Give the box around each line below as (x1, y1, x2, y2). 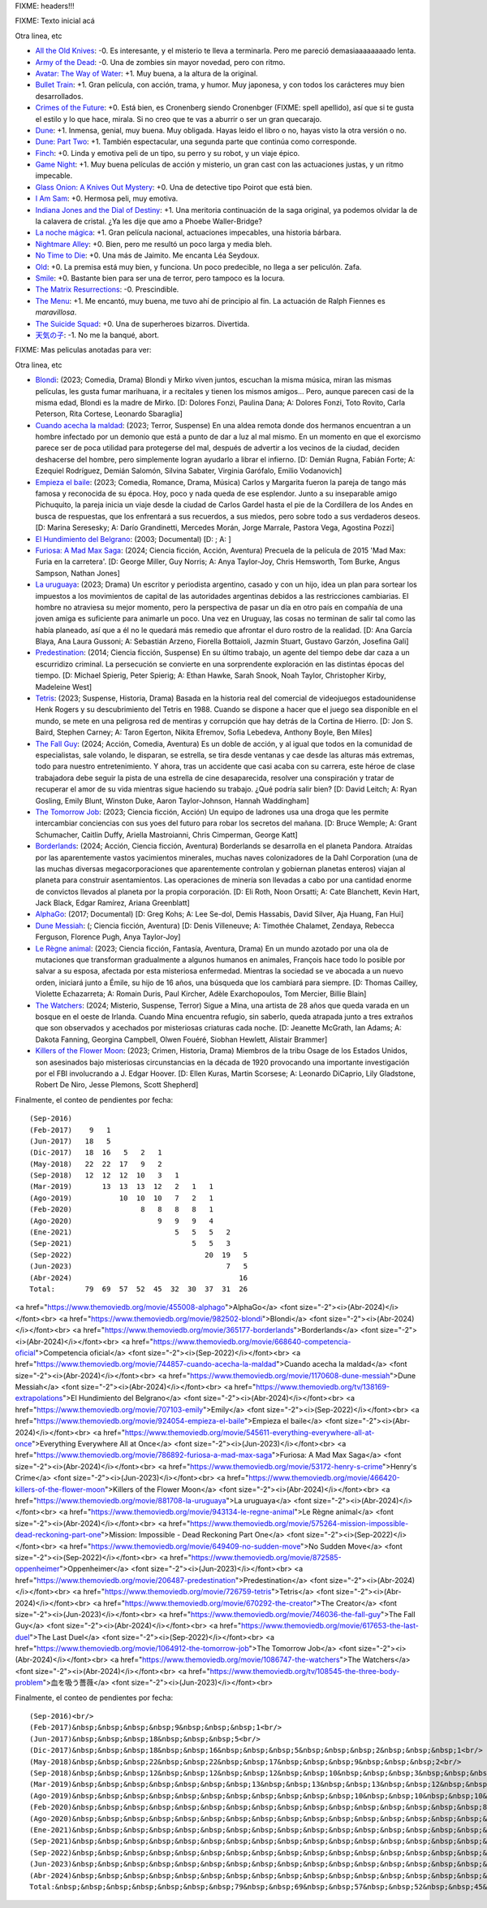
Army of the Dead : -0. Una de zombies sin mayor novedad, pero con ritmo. (35, 57, 286, 67)
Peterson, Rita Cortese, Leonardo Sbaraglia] (35, 409, 183, 418)
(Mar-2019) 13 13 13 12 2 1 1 (29, 1182, 214, 1191)
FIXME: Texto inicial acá (15, 16, 95, 26)
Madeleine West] (35, 682, 93, 692)
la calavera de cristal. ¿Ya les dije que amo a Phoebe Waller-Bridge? (35, 216, 263, 227)
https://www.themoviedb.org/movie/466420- (248, 1473, 401, 1483)
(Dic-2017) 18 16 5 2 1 (29, 1148, 162, 1157)
